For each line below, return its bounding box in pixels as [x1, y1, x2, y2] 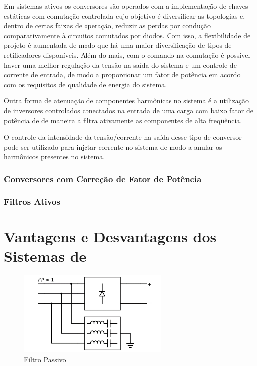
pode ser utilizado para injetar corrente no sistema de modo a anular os [4, 141, 222, 152]
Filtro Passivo [24, 354, 66, 364]
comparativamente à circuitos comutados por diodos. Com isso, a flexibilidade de [4, 30, 251, 40]
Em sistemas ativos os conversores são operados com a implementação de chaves [4, 1, 248, 11]
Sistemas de [4, 245, 86, 266]
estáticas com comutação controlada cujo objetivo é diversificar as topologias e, [4, 10, 245, 21]
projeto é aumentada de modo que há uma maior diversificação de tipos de [4, 40, 232, 50]
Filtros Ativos [4, 195, 60, 207]
